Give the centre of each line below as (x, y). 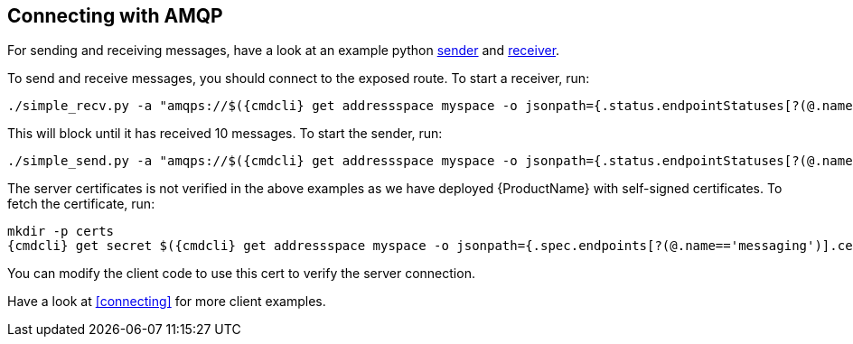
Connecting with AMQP (115, 16)
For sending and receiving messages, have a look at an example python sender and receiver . (284, 51)
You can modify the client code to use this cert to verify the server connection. (241, 274)
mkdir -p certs (61, 232)
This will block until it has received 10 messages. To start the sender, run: (225, 134)
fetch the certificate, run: (81, 204)
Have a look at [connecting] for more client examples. (167, 302)
